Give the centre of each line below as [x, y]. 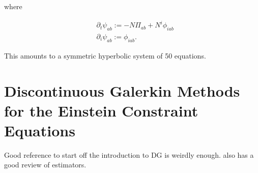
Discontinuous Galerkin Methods [122, 90]
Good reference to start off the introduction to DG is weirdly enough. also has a [129, 154]
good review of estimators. [45, 165]
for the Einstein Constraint [101, 110]
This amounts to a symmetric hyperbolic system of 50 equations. [105, 55]
